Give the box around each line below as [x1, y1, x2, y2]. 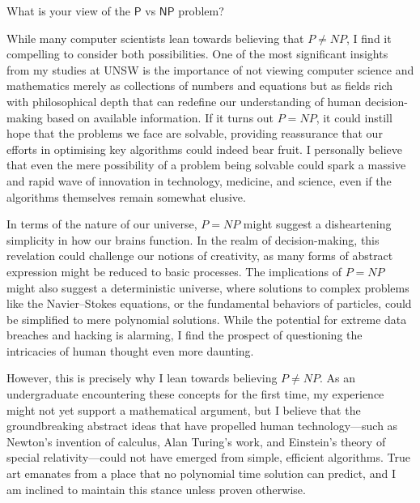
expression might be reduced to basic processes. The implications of [6, 262, 342, 279]
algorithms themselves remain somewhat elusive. [6, 188, 246, 205]
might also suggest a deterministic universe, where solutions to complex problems [6, 279, 409, 296]
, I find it [346, 29, 392, 46]
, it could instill [316, 109, 392, 126]
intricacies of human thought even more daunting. [6, 342, 254, 359]
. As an [320, 369, 356, 386]
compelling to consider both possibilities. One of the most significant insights [6, 45, 388, 62]
